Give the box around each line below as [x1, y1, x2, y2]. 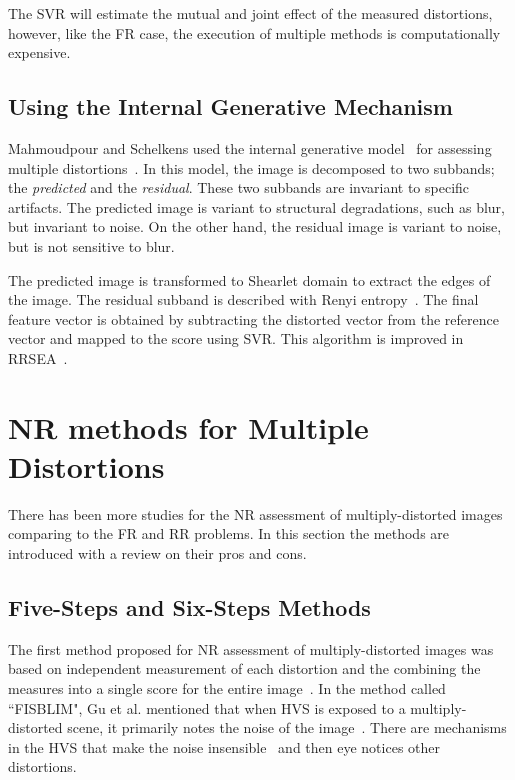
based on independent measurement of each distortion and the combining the [8, 658, 481, 679]
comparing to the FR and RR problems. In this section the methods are [8, 523, 450, 544]
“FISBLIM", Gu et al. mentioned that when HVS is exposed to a [8, 697, 406, 718]
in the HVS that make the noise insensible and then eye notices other [8, 736, 440, 757]
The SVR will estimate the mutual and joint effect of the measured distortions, [8, 3, 493, 23]
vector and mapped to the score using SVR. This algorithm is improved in [8, 328, 464, 349]
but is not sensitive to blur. [8, 235, 175, 256]
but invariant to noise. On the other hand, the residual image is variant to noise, [8, 216, 502, 237]
